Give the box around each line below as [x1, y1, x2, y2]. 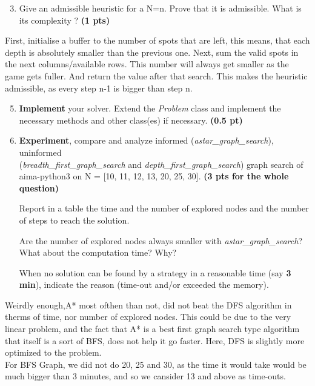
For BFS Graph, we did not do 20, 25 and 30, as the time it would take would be [5, 358, 307, 370]
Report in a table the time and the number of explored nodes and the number [19, 202, 309, 215]
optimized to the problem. [5, 346, 102, 359]
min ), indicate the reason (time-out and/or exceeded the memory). [19, 278, 269, 291]
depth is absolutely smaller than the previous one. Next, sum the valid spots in [5, 45, 299, 58]
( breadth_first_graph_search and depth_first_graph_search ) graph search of [19, 158, 303, 170]
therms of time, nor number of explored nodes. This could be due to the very [5, 310, 291, 323]
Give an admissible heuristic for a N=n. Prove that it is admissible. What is [19, 2, 302, 14]
